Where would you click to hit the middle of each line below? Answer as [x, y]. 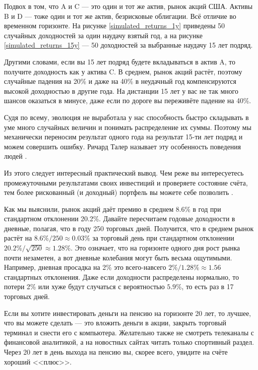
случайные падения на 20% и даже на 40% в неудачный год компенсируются [120, 81]
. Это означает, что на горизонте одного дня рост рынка [155, 248]
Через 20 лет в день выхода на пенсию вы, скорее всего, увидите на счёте [116, 352]
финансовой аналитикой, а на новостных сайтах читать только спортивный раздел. [129, 342]
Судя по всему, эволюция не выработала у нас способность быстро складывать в [127, 117]
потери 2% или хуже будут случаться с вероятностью [84, 286]
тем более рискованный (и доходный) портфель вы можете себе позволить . [119, 192]
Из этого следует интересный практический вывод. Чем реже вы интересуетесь [124, 172]
